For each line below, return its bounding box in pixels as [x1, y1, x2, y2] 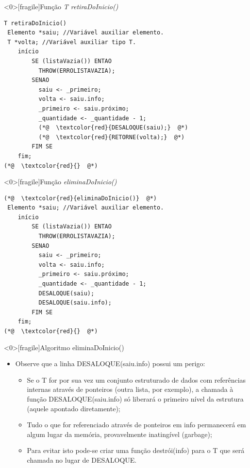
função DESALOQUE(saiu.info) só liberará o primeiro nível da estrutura [27, 393, 244, 403]
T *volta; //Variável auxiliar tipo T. [7, 38, 136, 46]
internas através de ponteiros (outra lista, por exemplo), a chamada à [27, 384, 233, 394]
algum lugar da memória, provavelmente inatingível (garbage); [27, 429, 212, 439]
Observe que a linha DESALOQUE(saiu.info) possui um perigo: [15, 358, 205, 369]
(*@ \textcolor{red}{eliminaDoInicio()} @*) [4, 194, 157, 202]
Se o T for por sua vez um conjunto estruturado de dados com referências [27, 374, 246, 385]
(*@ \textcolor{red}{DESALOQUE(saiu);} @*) [38, 124, 188, 131]
